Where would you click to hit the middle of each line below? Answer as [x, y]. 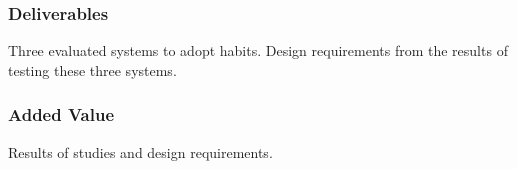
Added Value [61, 114]
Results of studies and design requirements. [140, 151]
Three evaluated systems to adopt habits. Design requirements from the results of [258, 50]
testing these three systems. [92, 69]
